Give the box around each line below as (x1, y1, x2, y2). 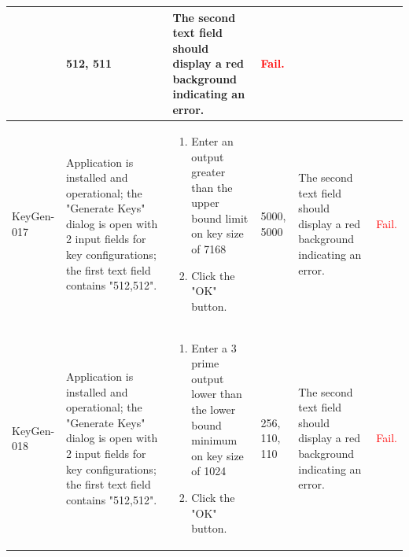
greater (191, 164, 226, 180)
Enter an (191, 132, 234, 149)
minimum (191, 432, 238, 448)
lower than (191, 385, 242, 402)
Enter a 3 (191, 339, 237, 356)
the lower (191, 401, 236, 418)
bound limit (191, 209, 249, 226)
